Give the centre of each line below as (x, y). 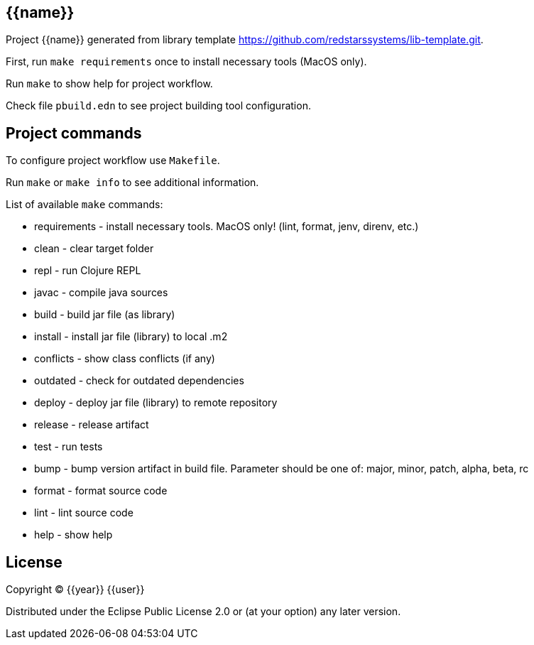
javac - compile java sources (101, 293)
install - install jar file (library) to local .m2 (131, 337)
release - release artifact (92, 425)
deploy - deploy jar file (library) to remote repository (156, 403)
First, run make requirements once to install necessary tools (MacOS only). (186, 62)
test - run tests (69, 447)
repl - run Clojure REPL (88, 271)
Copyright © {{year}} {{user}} (75, 590)
